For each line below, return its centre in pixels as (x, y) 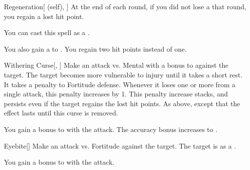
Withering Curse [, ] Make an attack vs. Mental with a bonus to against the (116, 65)
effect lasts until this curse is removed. (61, 113)
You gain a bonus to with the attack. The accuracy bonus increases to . (111, 129)
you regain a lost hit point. (44, 16)
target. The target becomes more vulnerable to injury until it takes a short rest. (123, 74)
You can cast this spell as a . (47, 32)
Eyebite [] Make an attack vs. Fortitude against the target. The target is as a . (120, 145)
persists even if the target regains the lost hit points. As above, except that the (122, 103)
